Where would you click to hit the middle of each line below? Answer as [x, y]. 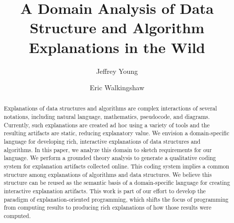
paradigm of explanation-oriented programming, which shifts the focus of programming [116, 199]
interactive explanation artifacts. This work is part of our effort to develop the [105, 191]
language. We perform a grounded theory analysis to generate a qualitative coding [110, 158]
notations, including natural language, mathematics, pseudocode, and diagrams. [107, 117]
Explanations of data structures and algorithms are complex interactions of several [110, 108]
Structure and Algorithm [117, 28]
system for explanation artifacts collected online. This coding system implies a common [117, 166]
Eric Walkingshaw [117, 87]
